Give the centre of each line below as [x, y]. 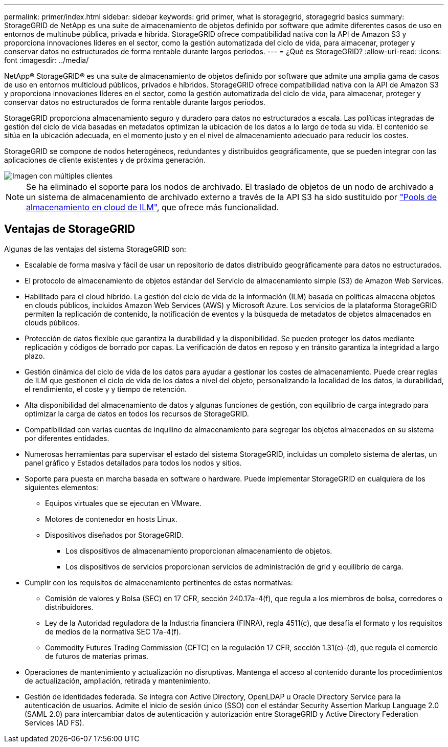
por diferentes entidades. [67, 438]
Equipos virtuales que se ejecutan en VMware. [123, 503]
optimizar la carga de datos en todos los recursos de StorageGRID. [137, 413]
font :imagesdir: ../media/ [47, 60]
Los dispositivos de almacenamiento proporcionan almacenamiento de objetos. [199, 551]
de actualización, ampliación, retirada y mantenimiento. [118, 680]
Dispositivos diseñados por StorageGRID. [114, 535]
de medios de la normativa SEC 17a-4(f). [113, 631]
